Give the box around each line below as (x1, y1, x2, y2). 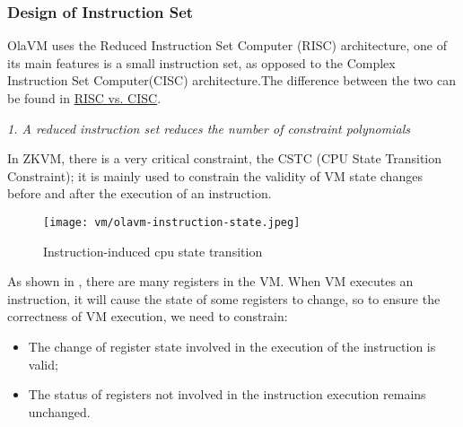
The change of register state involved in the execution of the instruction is (28, 337, 436, 355)
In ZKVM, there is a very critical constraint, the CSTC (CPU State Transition (7, 149, 442, 168)
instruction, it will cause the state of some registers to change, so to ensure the (7, 289, 441, 308)
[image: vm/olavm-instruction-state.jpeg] (43, 215, 301, 229)
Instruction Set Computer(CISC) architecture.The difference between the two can (7, 71, 456, 90)
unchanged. (28, 402, 91, 421)
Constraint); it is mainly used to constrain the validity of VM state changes (7, 166, 423, 185)
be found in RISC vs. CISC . (7, 89, 162, 107)
